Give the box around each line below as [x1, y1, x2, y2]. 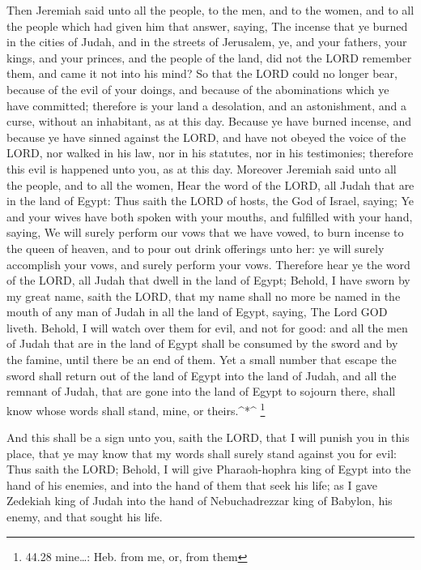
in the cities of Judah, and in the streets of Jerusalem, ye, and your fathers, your [6, 33, 407, 50]
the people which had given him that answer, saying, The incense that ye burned [6, 17, 408, 34]
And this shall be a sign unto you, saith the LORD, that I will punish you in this [6, 429, 410, 446]
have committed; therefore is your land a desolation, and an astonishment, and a [6, 96, 406, 114]
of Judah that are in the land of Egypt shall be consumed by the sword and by [6, 335, 398, 352]
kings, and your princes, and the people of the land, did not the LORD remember [6, 49, 412, 66]
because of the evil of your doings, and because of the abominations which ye [6, 80, 389, 97]
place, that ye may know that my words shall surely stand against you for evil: [6, 444, 397, 461]
